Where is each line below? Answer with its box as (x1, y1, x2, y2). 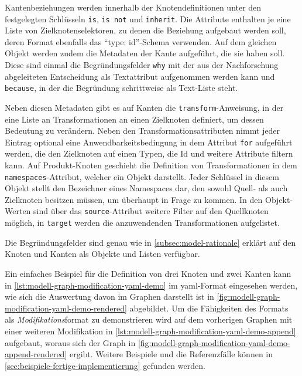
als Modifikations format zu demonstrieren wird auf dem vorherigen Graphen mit (5, 313, 293, 326)
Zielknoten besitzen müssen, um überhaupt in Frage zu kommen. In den (5, 193, 263, 205)
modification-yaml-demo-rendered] (5, 302, 127, 314)
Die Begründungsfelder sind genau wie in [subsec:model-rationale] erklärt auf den (5, 236, 296, 248)
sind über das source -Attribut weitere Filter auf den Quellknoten (33, 205, 269, 217)
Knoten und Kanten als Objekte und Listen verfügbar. (5, 248, 200, 260)
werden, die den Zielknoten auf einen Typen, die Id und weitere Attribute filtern (5, 147, 293, 160)
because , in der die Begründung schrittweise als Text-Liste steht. (5, 82, 238, 94)
